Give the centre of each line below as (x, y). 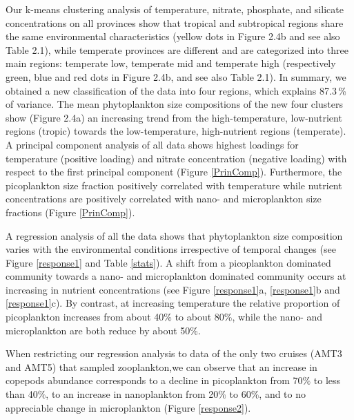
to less (327, 380)
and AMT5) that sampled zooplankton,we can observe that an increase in (161, 366)
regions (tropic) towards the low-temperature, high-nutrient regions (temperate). (176, 131)
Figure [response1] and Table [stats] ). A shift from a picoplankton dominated (168, 262)
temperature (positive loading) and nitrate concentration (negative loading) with (176, 158)
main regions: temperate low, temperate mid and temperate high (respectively (171, 63)
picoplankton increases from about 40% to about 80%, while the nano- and (164, 317)
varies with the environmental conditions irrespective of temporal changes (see (171, 249)
